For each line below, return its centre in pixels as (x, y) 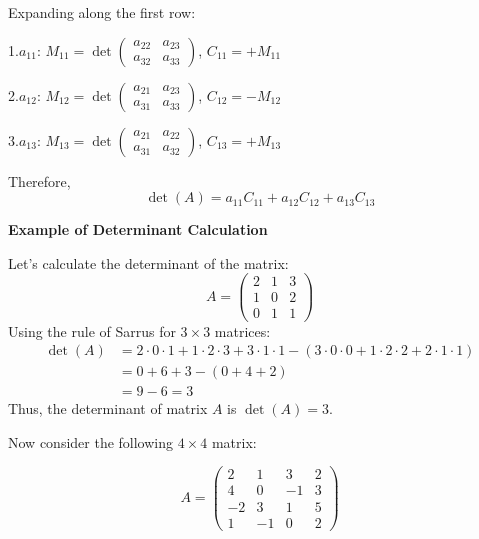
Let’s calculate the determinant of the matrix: (148, 262)
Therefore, (39, 180)
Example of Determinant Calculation (138, 229)
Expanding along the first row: (102, 12)
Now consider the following (91, 441)
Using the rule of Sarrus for (92, 330)
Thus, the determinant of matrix (108, 408)
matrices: (242, 330)
